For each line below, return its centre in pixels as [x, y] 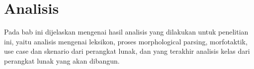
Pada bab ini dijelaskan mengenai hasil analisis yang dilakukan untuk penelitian [126, 32]
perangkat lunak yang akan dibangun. [62, 60]
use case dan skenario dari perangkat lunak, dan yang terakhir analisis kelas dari [127, 51]
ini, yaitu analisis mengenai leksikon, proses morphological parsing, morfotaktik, [126, 41]
